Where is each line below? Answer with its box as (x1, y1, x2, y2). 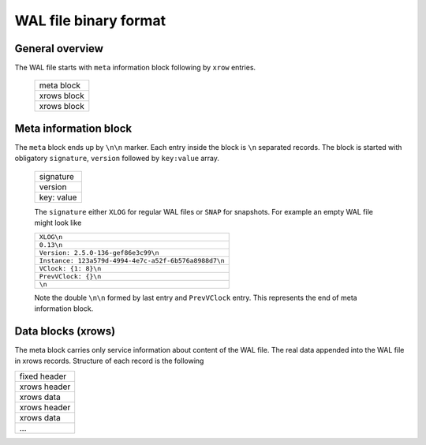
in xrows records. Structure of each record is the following (14, 356, 204, 366)
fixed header (19, 371, 67, 382)
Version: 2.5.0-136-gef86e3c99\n (39, 249, 159, 256)
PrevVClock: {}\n (39, 272, 102, 280)
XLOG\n (39, 233, 63, 241)
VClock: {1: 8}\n (39, 264, 102, 272)
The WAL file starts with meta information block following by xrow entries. (14, 63, 256, 73)
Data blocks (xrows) (14, 324, 116, 338)
